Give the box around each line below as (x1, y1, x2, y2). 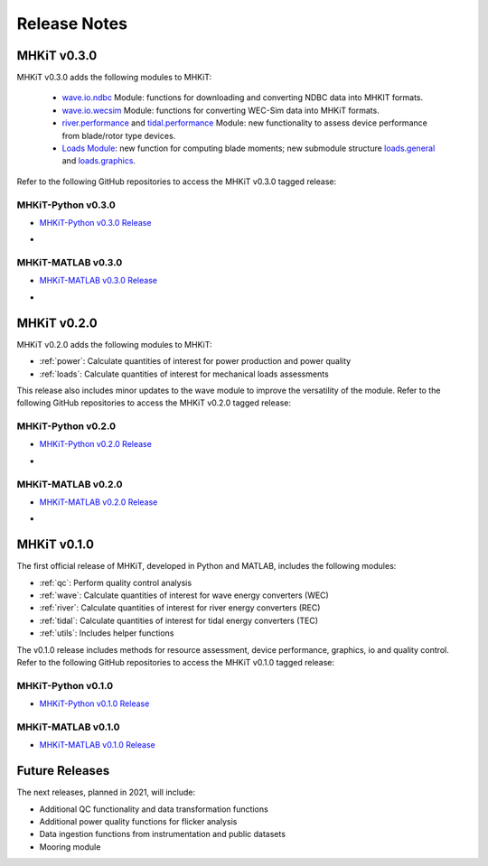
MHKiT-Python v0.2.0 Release (39, 439, 153, 450)
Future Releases (16, 763, 110, 778)
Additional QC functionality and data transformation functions (39, 804, 268, 815)
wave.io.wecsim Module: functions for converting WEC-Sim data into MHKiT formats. (61, 105, 380, 116)
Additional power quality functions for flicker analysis (39, 816, 238, 826)
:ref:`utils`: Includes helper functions (39, 628, 174, 638)
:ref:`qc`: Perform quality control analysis (39, 577, 192, 588)
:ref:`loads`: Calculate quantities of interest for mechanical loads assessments (39, 368, 329, 379)
